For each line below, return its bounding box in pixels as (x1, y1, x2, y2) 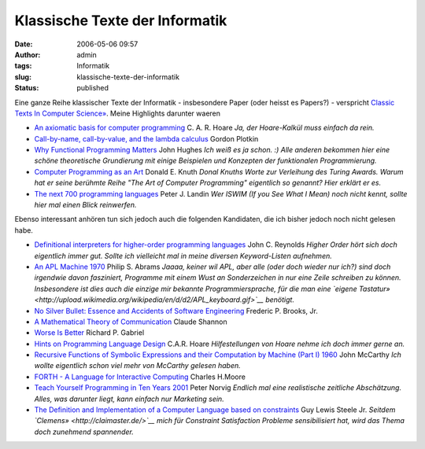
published (76, 83, 109, 93)
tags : (14, 61, 32, 71)
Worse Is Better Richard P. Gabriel (34, 328, 145, 337)
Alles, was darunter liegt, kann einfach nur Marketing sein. (34, 394, 224, 403)
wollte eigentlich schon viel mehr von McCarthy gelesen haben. (34, 361, 241, 370)
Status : (14, 83, 39, 93)
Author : (14, 50, 41, 59)
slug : (14, 72, 31, 82)
